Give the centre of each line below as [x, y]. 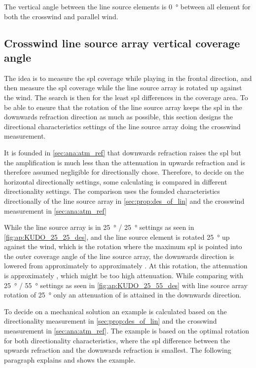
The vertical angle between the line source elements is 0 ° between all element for [127, 6]
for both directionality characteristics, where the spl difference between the [117, 340]
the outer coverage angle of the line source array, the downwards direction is [119, 256]
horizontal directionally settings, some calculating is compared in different [116, 181]
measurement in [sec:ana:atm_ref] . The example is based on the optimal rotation [127, 331]
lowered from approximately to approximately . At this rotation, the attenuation [126, 266]
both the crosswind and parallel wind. [61, 16]
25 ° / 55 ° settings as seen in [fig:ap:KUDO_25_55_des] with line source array [126, 285]
